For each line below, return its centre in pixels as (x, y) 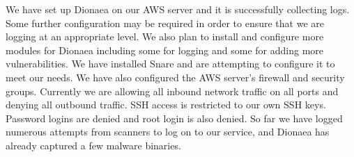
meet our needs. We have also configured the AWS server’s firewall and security (175, 77)
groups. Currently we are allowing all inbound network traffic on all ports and (172, 91)
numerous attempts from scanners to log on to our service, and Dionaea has (168, 132)
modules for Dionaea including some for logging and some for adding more (164, 50)
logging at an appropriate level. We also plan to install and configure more (165, 36)
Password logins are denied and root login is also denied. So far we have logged (174, 118)
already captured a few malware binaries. (93, 145)
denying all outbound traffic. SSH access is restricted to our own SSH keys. (166, 105)
